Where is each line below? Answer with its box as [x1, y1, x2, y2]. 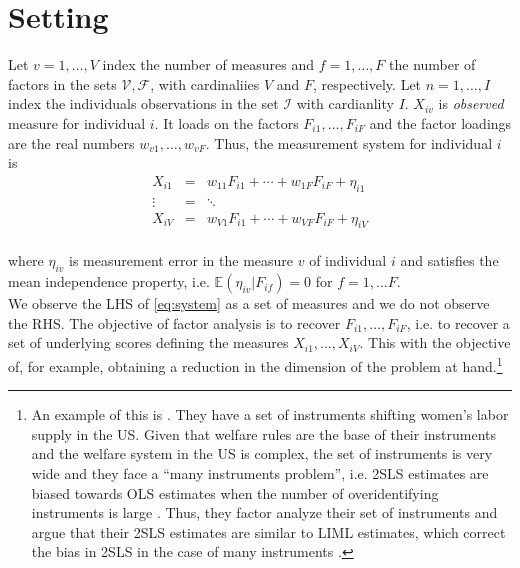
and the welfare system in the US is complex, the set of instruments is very [31, 443, 493, 464]
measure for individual [8, 112, 146, 133]
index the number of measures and [102, 54, 314, 75]
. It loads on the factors [154, 112, 299, 133]
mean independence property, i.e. [8, 271, 210, 292]
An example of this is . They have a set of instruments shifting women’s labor [31, 404, 509, 425]
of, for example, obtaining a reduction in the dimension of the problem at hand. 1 [8, 352, 503, 376]
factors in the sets [8, 73, 117, 94]
